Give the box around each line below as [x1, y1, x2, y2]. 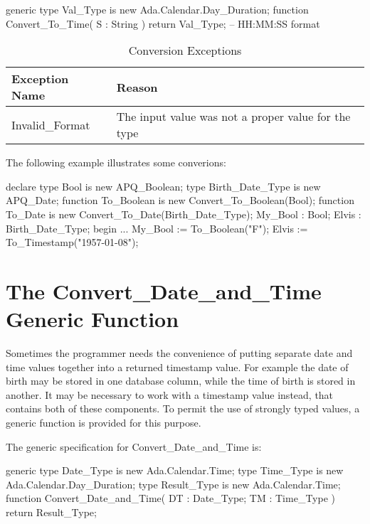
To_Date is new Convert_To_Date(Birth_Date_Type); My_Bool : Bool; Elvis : [6, 206, 361, 221]
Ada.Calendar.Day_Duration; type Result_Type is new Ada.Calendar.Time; [6, 476, 341, 491]
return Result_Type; [6, 505, 97, 519]
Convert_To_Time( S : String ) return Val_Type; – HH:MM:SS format [6, 16, 320, 31]
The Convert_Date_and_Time [6, 276, 322, 305]
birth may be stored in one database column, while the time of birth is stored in [6, 373, 356, 388]
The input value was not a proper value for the [116, 108, 351, 125]
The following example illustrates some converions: [6, 155, 226, 170]
